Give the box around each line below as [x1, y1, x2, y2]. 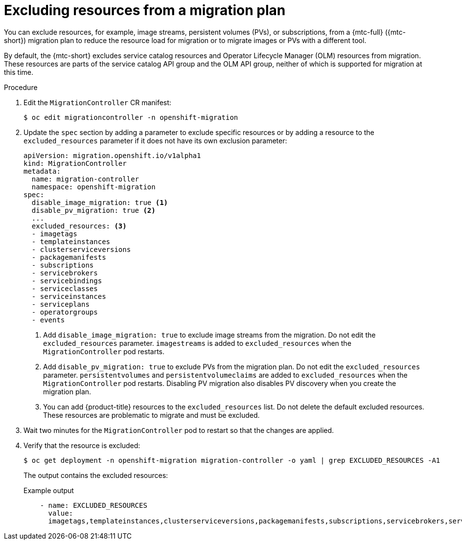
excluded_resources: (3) [31, 222, 127, 230]
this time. [4, 68, 34, 76]
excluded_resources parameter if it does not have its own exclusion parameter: [23, 136, 287, 145]
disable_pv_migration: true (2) [31, 206, 156, 214]
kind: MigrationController [23, 159, 127, 167]
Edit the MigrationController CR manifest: [23, 98, 171, 107]
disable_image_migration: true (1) [31, 198, 168, 206]
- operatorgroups [31, 308, 98, 316]
